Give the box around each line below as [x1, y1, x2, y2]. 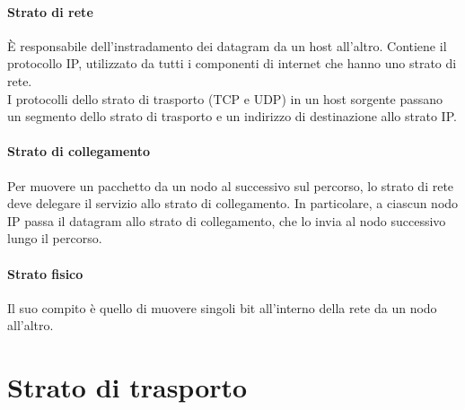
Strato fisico [7, 264, 83, 283]
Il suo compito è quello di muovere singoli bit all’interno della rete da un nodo [7, 298, 437, 317]
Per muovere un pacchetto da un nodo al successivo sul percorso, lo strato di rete [7, 176, 454, 195]
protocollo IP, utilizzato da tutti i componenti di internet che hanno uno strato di [7, 54, 457, 73]
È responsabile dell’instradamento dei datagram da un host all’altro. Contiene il [7, 36, 447, 55]
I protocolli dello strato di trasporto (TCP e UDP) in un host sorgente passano [7, 89, 443, 108]
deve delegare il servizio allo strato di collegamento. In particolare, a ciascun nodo [7, 194, 459, 213]
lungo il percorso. [7, 229, 102, 248]
